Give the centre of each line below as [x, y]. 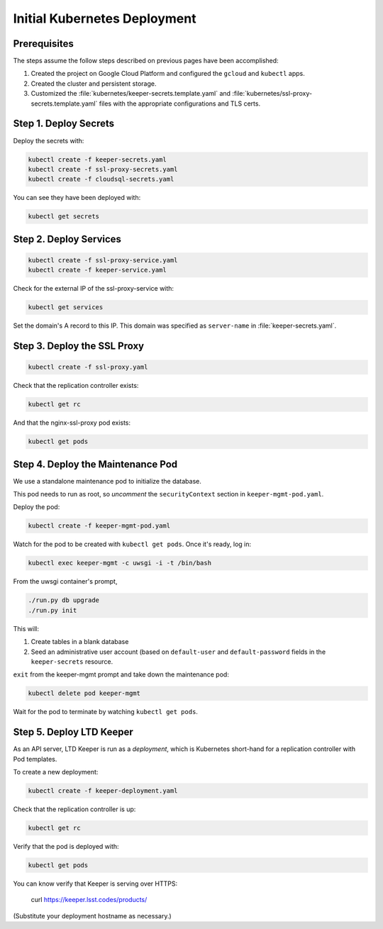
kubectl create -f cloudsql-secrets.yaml [101, 179]
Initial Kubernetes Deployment [105, 18]
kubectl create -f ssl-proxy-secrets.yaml [103, 169]
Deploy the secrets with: [49, 140]
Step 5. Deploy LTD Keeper [73, 732]
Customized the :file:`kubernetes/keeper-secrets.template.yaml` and [131, 94]
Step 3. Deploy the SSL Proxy [79, 346]
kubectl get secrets [63, 217]
